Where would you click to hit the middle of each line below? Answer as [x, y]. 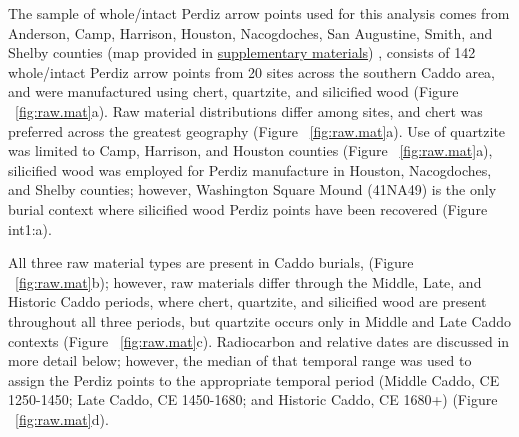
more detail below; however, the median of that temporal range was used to [240, 360]
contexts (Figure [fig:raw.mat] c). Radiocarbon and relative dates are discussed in [259, 340]
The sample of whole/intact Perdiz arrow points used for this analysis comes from [259, 13]
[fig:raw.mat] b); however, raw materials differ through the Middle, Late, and [248, 281]
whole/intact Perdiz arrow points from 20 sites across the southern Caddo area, [252, 71]
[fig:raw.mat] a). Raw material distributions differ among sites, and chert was [249, 110]
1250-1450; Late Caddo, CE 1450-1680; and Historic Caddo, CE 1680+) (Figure [253, 399]
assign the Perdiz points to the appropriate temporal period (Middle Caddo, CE [254, 379]
